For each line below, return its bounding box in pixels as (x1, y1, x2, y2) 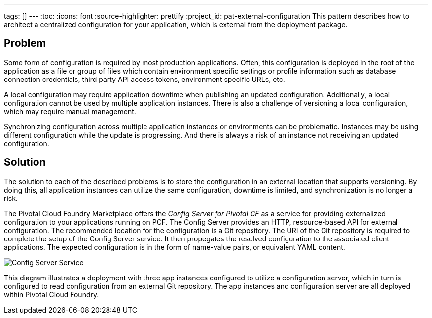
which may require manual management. (4, 107, 136, 116)
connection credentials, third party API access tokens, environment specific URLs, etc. (4, 75, 285, 83)
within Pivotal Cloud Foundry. (4, 290, 99, 299)
